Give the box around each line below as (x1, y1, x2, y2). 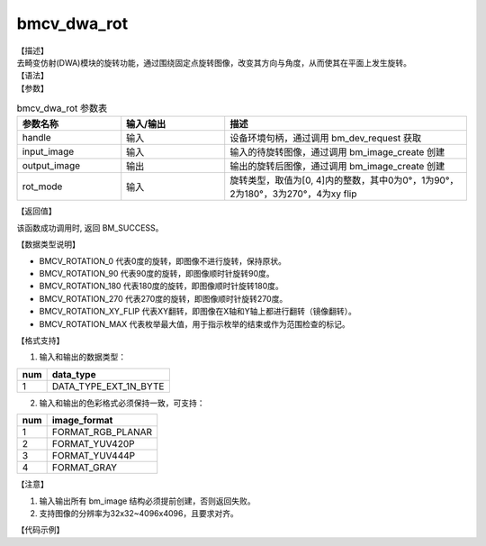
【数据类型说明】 (16, 239, 80, 250)
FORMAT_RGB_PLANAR (51, 426, 153, 439)
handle (22, 132, 51, 144)
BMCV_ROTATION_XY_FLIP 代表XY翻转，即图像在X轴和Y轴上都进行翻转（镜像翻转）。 (39, 306, 357, 317)
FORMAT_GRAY (51, 461, 117, 474)
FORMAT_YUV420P (51, 438, 135, 450)
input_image (22, 145, 75, 158)
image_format (51, 414, 113, 427)
